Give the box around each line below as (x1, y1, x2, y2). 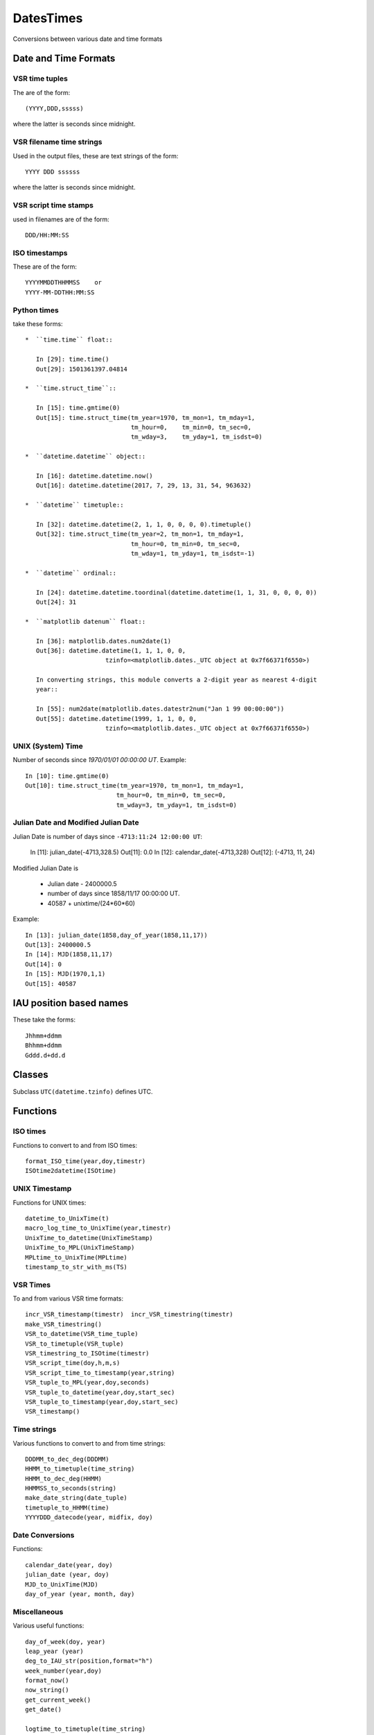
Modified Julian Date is (12, 864, 79, 872)
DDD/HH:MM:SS (25, 231, 69, 239)
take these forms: (12, 320, 63, 328)
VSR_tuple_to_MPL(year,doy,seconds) (25, 1378, 150, 1387)
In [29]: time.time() (35, 355, 109, 364)
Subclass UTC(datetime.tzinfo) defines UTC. (12, 1087, 153, 1096)
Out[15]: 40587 (25, 979, 77, 988)
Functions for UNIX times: (12, 1198, 87, 1207)
